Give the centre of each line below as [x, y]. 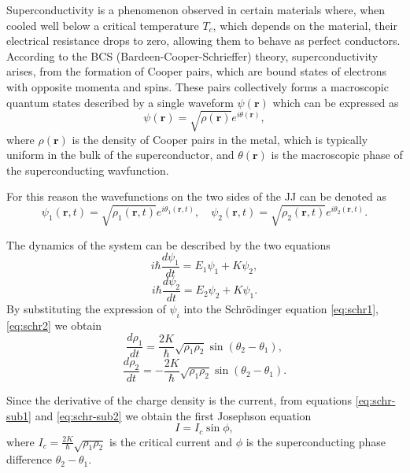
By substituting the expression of [86, 308]
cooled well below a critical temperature [103, 25]
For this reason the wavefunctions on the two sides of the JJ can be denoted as [196, 196]
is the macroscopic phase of [337, 155]
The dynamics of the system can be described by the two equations [168, 244]
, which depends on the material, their [305, 25]
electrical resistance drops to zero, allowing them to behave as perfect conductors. [203, 41]
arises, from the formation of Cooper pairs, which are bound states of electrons [196, 71]
